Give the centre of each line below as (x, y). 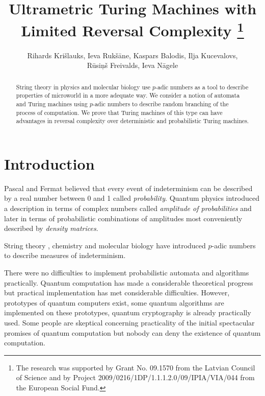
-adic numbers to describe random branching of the (161, 103)
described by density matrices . (51, 228)
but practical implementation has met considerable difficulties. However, (117, 293)
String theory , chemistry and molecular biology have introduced (105, 245)
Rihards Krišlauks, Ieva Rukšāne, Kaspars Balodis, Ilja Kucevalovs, (132, 55)
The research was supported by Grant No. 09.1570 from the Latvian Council (136, 367)
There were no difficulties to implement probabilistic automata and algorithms (127, 272)
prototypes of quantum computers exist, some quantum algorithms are (114, 302)
